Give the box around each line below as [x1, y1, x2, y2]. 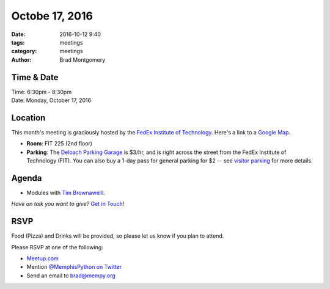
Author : [11, 56, 32, 64]
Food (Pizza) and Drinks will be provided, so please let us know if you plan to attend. [11, 232, 224, 240]
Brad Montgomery [59, 56, 106, 64]
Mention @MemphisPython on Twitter [26, 263, 122, 271]
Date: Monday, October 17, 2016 [11, 97, 92, 104]
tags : [11, 38, 25, 46]
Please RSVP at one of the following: [11, 243, 103, 251]
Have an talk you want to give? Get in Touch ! [11, 200, 125, 208]
